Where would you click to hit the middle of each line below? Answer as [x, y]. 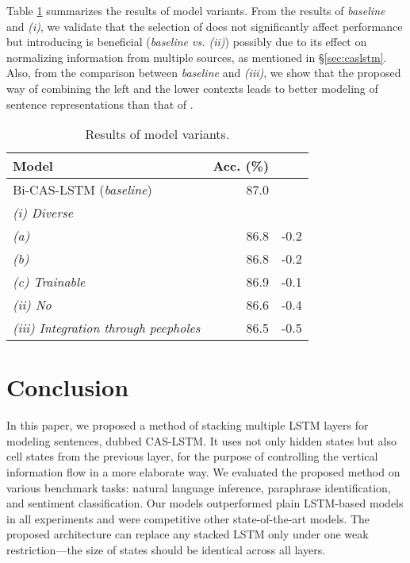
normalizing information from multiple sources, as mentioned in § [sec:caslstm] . [197, 57]
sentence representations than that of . [100, 104]
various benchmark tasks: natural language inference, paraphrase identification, [199, 487]
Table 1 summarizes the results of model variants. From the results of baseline [196, 10]
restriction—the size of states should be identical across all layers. [166, 550]
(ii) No [32, 305]
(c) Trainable [49, 282]
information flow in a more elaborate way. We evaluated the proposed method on [203, 472]
